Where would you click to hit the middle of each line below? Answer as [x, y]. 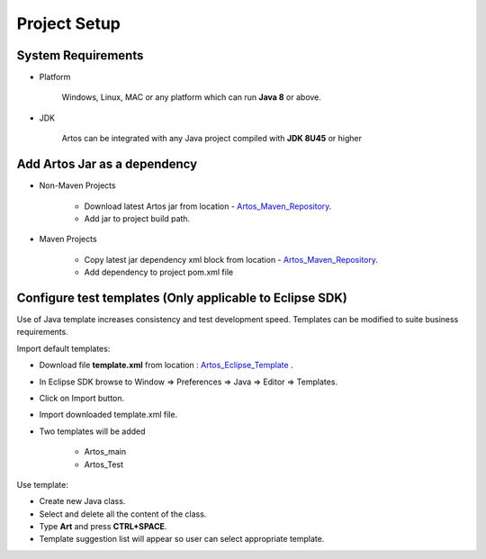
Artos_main [105, 452]
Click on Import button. [82, 398]
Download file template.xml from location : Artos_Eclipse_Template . [166, 365]
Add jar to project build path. [137, 218]
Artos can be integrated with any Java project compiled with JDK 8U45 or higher [212, 139]
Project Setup [69, 23]
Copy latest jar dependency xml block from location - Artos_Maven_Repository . [231, 259]
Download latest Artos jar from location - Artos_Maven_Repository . [208, 206]
